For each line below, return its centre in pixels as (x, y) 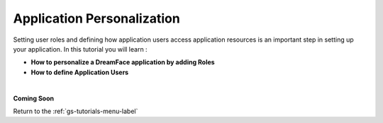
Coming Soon (34, 98)
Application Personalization (96, 18)
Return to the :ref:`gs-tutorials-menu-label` (76, 111)
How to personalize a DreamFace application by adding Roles (123, 62)
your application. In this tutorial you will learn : (81, 49)
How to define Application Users (80, 72)
